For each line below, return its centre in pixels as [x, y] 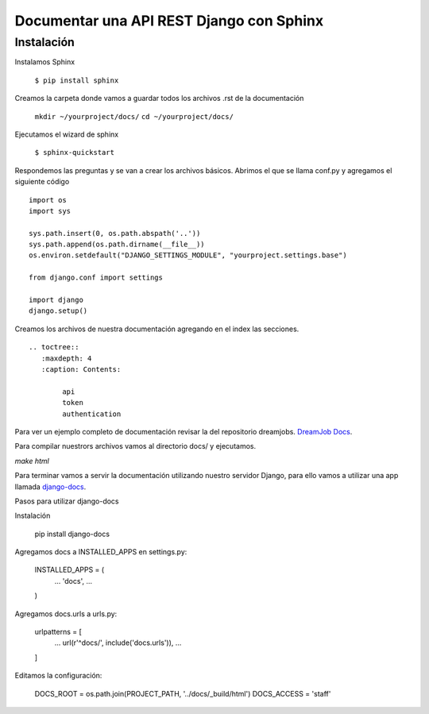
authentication [92, 414]
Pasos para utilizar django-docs [67, 501]
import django [56, 300]
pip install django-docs [72, 534]
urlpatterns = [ [58, 632]
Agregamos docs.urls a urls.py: [66, 614]
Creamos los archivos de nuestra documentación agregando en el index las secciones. [157, 329]
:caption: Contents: [81, 369]
